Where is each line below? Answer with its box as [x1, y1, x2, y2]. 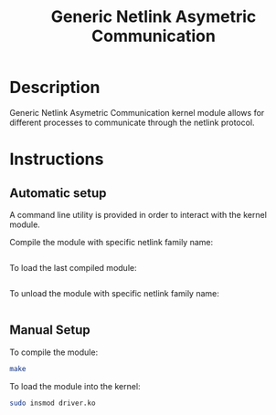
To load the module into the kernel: [9, 380, 141, 391]
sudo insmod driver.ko [9, 399, 96, 408]
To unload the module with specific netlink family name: [9, 287, 219, 298]
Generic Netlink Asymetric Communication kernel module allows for [9, 107, 265, 118]
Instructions [9, 149, 104, 170]
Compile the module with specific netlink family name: [9, 236, 213, 247]
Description [9, 78, 101, 98]
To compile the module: [9, 347, 99, 358]
